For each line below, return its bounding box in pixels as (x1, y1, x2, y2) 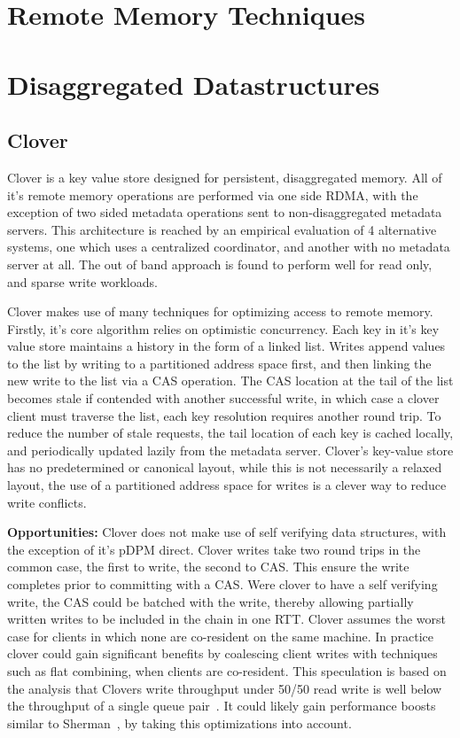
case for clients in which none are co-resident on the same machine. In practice (7, 626, 434, 645)
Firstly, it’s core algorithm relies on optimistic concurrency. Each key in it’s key (7, 319, 440, 338)
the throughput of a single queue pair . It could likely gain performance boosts (7, 696, 436, 715)
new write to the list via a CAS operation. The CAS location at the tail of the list (7, 371, 454, 390)
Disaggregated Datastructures (7, 66, 380, 102)
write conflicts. (7, 493, 87, 511)
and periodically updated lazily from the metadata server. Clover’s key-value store (7, 440, 454, 459)
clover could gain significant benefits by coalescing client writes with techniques (7, 644, 438, 663)
